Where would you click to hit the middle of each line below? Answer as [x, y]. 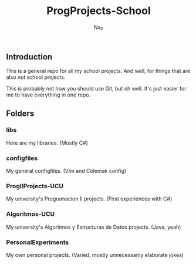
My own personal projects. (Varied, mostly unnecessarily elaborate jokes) [95, 255]
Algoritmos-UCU [31, 214]
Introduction [29, 57]
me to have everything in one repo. [48, 95]
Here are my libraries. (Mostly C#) [47, 143]
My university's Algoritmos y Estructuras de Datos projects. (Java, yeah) [94, 227]
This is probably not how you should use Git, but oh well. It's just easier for [96, 89]
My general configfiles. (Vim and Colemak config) [66, 171]
